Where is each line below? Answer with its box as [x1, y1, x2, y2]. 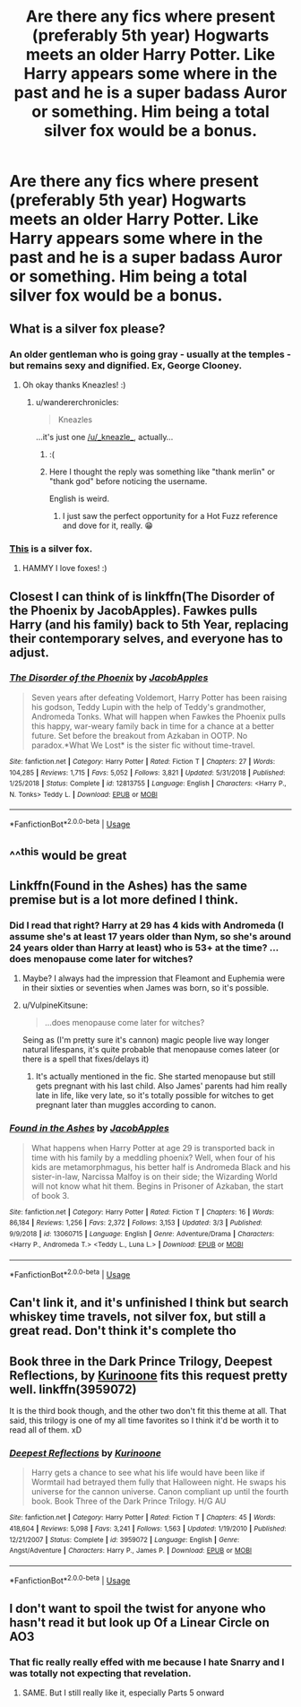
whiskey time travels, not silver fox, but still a [9, 1309, 266, 1324]
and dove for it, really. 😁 [62, 520, 154, 531]
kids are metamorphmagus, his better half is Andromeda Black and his [30, 1161, 291, 1172]
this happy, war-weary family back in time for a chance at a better [30, 720, 275, 732]
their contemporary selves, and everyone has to [9, 630, 284, 646]
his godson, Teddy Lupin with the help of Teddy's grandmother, [30, 701, 266, 712]
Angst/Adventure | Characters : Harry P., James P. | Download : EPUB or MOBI [9, 1547, 253, 1555]
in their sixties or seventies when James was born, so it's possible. [21, 983, 270, 993]
